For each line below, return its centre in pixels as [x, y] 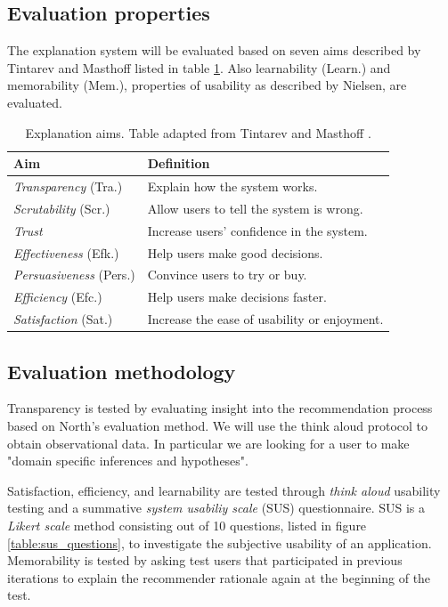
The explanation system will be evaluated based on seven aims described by [214, 50]
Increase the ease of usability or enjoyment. [265, 319]
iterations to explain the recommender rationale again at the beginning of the [219, 577]
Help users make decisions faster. [237, 297]
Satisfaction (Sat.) [63, 319]
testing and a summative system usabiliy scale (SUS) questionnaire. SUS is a [216, 508]
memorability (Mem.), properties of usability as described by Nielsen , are [207, 85]
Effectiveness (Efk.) [66, 252]
